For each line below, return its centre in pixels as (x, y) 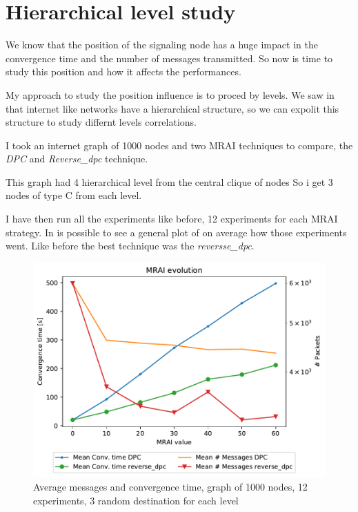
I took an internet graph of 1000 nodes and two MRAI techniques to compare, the (179, 145)
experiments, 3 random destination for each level (136, 500)
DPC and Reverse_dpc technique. (77, 159)
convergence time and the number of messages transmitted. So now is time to (169, 58)
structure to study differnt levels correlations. (101, 122)
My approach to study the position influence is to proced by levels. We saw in (170, 94)
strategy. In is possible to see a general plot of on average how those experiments (176, 232)
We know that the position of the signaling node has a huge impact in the (162, 45)
